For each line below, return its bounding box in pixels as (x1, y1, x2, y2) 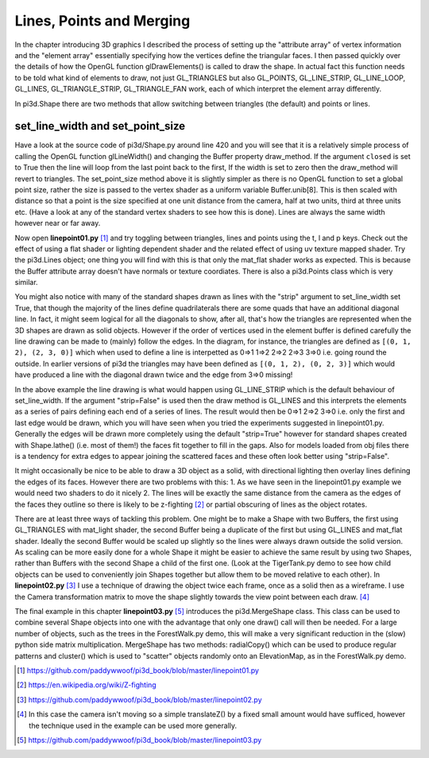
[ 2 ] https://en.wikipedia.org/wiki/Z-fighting (17, 680, 157, 690)
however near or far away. (14, 219, 101, 228)
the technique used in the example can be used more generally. (29, 721, 238, 730)
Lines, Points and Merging (14, 12, 191, 29)
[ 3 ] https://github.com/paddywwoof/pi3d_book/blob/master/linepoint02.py (17, 694, 262, 704)
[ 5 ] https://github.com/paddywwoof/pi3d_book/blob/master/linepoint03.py (17, 735, 262, 744)
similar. (14, 278, 39, 287)
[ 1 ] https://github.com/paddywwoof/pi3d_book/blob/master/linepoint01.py (17, 665, 260, 675)
